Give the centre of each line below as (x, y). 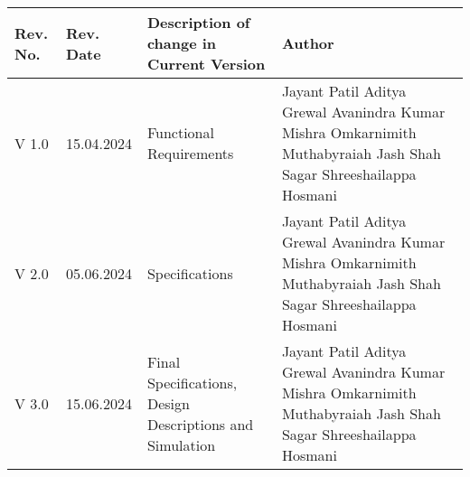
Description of (198, 22)
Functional (180, 132)
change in (182, 43)
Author (308, 43)
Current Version (206, 64)
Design (168, 403)
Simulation (181, 444)
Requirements (190, 153)
